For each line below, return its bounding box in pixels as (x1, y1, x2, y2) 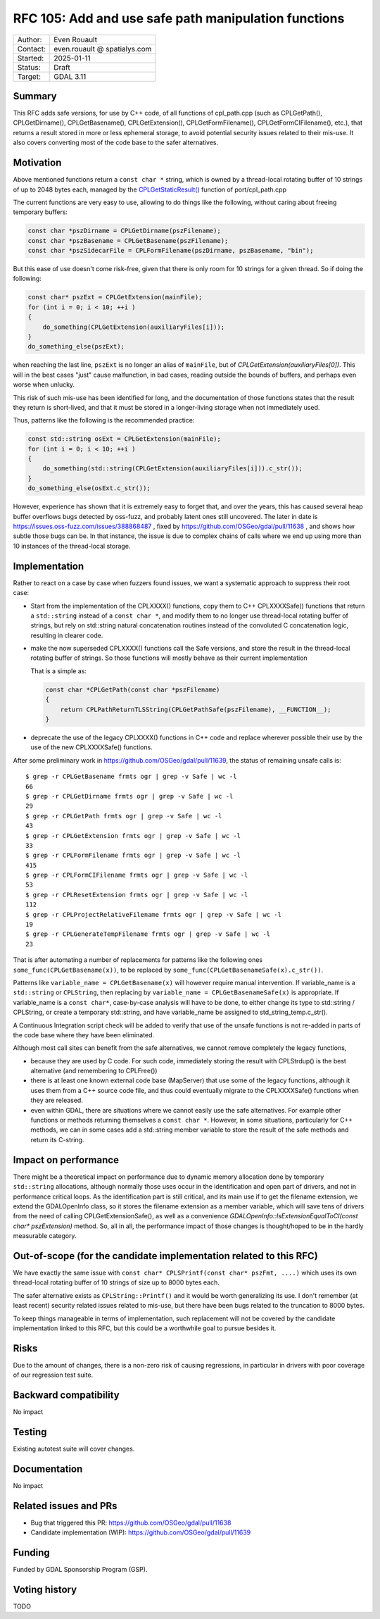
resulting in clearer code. (30, 631, 103, 639)
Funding (13, 1546, 51, 1559)
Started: (17, 53, 44, 63)
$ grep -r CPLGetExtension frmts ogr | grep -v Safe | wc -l (25, 832, 241, 839)
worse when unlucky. (13, 380, 75, 389)
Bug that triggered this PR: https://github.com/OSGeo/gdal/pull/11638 (30, 1518, 232, 1527)
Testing (13, 1426, 47, 1438)
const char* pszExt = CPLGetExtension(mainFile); (27, 293, 203, 301)
